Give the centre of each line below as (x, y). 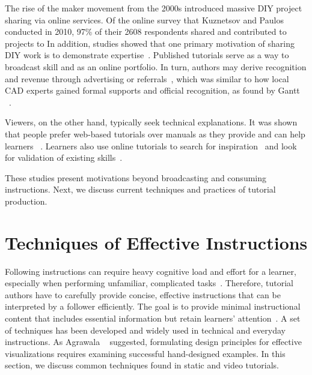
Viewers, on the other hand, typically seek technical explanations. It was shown (151, 122)
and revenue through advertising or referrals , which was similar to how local (147, 78)
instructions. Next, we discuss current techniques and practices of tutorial (140, 189)
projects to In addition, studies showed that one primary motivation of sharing (150, 43)
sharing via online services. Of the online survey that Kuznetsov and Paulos (144, 19)
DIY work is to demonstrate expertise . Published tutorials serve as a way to (147, 55)
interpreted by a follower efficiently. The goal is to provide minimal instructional (153, 306)
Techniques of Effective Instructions (156, 242)
